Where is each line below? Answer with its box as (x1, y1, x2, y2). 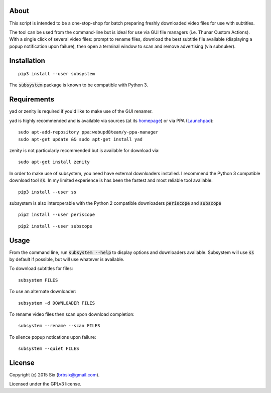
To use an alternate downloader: (9, 289, 76, 295)
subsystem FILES (18, 277, 58, 283)
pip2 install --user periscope (18, 212, 95, 218)
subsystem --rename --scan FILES (18, 323, 100, 329)
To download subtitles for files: (9, 266, 73, 272)
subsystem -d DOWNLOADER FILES (18, 300, 95, 306)
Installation (9, 56, 45, 65)
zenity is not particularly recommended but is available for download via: (9, 147, 160, 153)
